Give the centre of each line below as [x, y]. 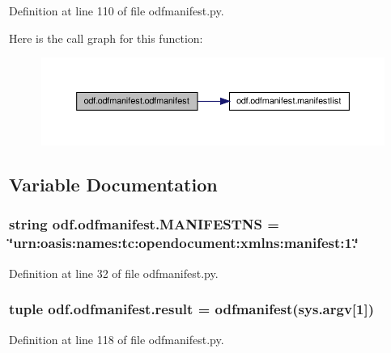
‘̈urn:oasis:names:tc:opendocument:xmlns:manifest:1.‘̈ [184, 243]
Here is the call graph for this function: [106, 38]
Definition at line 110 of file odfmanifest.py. [117, 11]
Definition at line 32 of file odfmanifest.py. [114, 273]
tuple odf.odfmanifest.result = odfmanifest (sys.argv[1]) [192, 309]
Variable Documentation [113, 185]
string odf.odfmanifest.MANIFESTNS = [144, 224]
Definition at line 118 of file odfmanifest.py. [117, 339]
